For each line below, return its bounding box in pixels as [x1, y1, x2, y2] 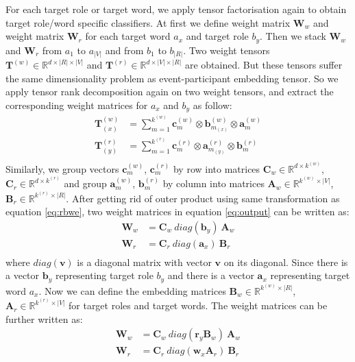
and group [64, 176, 107, 191]
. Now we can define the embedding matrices [38, 283, 226, 298]
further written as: [5, 311, 83, 326]
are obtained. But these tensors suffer [184, 58, 343, 72]
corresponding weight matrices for [5, 97, 148, 112]
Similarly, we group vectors [5, 161, 119, 176]
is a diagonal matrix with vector [77, 254, 212, 269]
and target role [186, 29, 249, 43]
